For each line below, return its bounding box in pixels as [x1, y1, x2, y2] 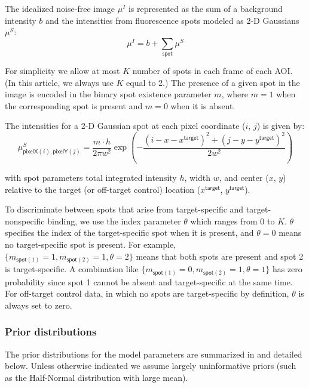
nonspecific [5, 214, 45, 227]
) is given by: [256, 119, 305, 132]
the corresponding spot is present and [5, 99, 143, 112]
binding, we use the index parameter [47, 214, 181, 227]
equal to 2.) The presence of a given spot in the [126, 76, 300, 88]
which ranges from [190, 214, 258, 227]
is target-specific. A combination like [5, 263, 139, 275]
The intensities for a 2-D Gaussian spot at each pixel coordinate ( [5, 119, 246, 132]
